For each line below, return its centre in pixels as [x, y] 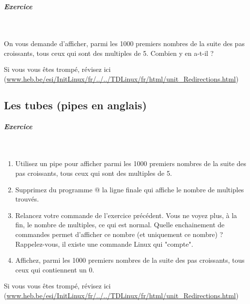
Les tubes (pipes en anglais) [75, 105]
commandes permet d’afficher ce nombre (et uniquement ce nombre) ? [119, 234]
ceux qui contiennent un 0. [55, 269]
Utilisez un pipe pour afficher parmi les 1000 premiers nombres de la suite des [131, 163]
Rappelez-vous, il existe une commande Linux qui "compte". [104, 244]
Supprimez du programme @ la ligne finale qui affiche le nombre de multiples [130, 189]
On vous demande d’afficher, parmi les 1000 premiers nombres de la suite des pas [124, 43]
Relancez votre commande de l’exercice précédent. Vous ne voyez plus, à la [126, 215]
